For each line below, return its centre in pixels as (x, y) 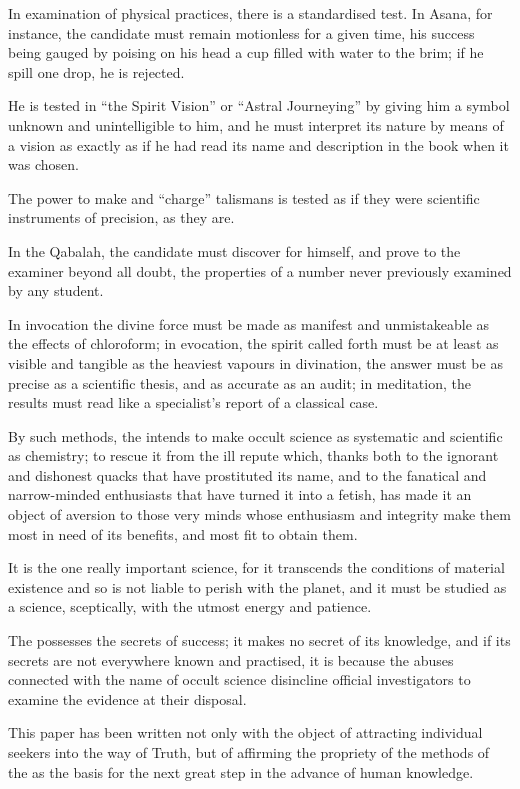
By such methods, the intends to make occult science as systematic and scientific (255, 435)
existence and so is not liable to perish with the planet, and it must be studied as (257, 586)
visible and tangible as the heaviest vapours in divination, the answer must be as (255, 362)
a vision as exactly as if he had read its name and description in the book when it (258, 144)
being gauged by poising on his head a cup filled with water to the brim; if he (246, 52)
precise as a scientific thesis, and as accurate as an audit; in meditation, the (239, 382)
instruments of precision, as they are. (121, 217)
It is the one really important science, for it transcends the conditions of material (256, 567)
